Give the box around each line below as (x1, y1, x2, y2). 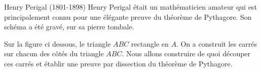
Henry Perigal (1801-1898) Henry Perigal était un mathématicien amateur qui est (4, 2, 257, 12)
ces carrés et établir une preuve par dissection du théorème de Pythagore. (4, 58, 233, 68)
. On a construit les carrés (176, 38, 257, 49)
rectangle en (131, 38, 169, 49)
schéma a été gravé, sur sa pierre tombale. (4, 21, 134, 32)
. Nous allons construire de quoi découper (122, 48, 251, 59)
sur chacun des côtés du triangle (4, 48, 104, 59)
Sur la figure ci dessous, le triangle (4, 38, 111, 49)
